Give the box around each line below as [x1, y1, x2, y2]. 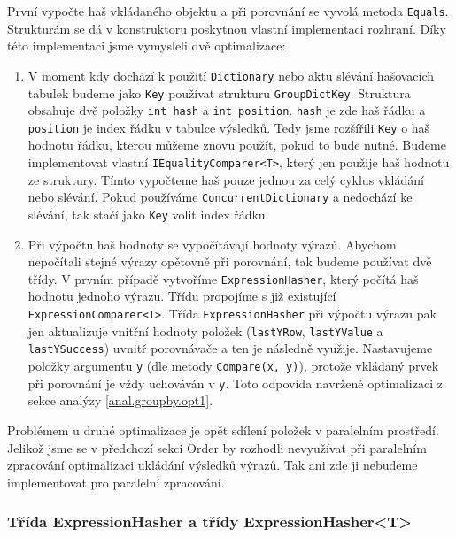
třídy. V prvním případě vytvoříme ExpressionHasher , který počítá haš [27, 269, 419, 288]
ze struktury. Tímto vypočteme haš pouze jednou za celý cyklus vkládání [27, 170, 424, 188]
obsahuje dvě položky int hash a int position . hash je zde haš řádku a [27, 101, 426, 119]
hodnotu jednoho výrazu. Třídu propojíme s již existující [27, 287, 336, 305]
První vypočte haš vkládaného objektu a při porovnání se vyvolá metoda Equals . [7, 2, 449, 19]
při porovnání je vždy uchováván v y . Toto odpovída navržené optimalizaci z [27, 373, 443, 392]
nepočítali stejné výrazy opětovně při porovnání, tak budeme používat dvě [27, 252, 432, 271]
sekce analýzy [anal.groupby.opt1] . [27, 391, 213, 410]
